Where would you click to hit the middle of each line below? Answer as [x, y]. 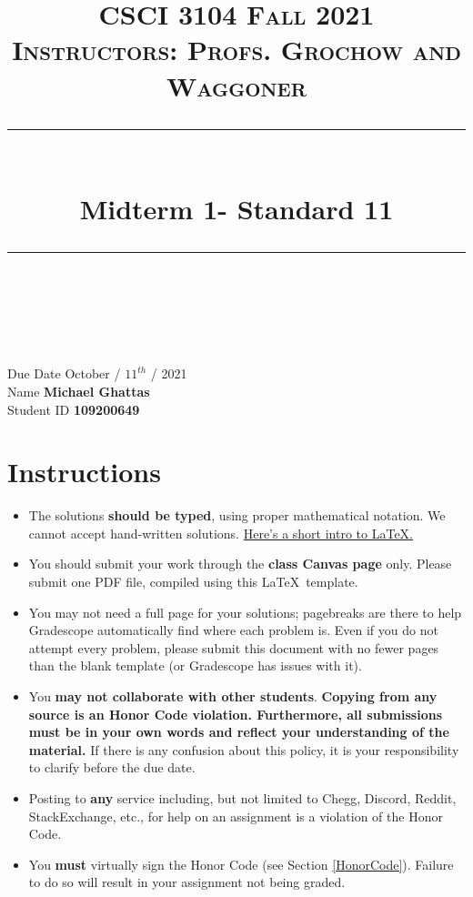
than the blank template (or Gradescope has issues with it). [195, 665]
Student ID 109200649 [74, 409]
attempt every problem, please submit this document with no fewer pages [234, 647]
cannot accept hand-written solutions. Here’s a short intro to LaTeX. [221, 533]
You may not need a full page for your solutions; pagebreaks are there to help [245, 612]
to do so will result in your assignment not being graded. [187, 882]
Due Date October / [64, 373]
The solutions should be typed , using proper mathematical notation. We [237, 515]
